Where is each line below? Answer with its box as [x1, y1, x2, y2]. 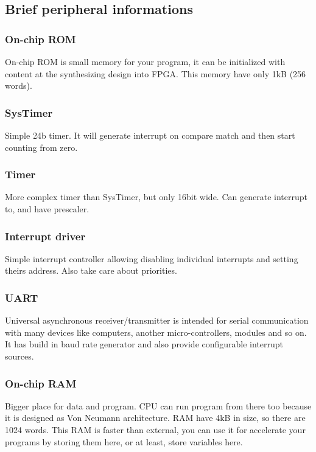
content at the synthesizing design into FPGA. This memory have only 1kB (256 [5, 67, 306, 80]
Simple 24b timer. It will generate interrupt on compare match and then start [5, 129, 295, 141]
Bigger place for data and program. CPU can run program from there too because [5, 399, 312, 412]
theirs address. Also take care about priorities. [5, 264, 177, 277]
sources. [5, 350, 34, 362]
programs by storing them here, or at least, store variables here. [5, 435, 243, 448]
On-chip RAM [5, 375, 77, 391]
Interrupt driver [5, 228, 86, 243]
